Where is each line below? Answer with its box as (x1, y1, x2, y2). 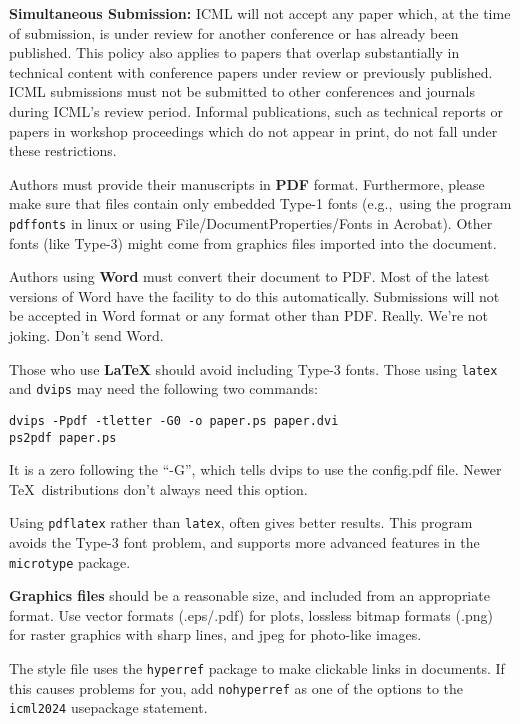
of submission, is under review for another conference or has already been (9, 22, 459, 43)
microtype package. (9, 551, 131, 572)
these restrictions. (9, 140, 117, 161)
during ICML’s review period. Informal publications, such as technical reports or (9, 100, 504, 121)
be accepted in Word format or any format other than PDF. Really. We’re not (9, 305, 488, 326)
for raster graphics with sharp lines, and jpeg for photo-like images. (9, 624, 422, 645)
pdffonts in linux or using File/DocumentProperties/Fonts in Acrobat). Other (9, 212, 493, 233)
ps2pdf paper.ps (9, 430, 117, 445)
